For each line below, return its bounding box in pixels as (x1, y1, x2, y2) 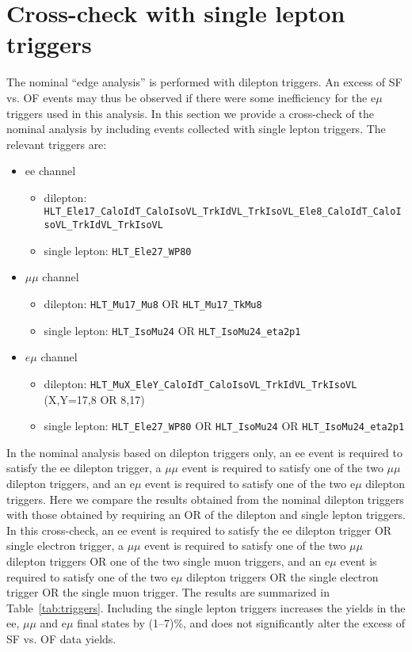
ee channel (25, 162, 76, 179)
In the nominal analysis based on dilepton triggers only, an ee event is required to (6, 444, 402, 460)
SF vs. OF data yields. (6, 630, 116, 646)
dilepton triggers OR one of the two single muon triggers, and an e (6, 553, 330, 569)
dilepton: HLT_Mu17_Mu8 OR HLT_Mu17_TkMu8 (44, 295, 262, 312)
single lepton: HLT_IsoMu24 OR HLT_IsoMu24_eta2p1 (44, 322, 301, 338)
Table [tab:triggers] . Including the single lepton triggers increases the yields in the (6, 599, 406, 616)
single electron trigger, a (6, 537, 124, 554)
